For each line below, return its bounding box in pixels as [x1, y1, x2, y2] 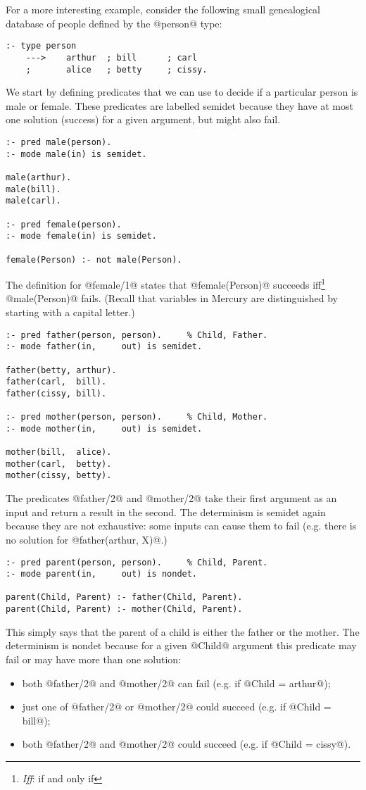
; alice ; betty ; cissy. [25, 64, 208, 75]
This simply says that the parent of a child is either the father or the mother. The [6, 624, 360, 639]
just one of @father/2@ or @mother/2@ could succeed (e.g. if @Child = [22, 699, 332, 714]
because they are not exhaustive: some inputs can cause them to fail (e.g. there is [6, 518, 357, 533]
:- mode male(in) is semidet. [6, 149, 147, 159]
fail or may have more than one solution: [6, 651, 182, 666]
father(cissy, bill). [6, 388, 107, 399]
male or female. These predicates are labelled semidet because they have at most [6, 98, 353, 113]
